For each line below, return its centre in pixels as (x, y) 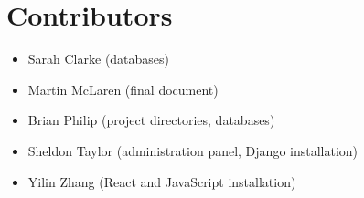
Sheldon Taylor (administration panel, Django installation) (193, 150)
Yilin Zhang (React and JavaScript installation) (162, 181)
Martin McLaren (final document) (123, 89)
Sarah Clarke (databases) (99, 59)
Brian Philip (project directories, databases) (151, 120)
